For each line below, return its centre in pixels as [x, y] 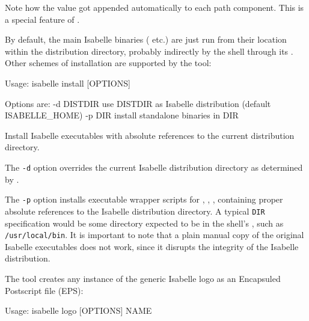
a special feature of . [42, 19]
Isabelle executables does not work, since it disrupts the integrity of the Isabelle [152, 246]
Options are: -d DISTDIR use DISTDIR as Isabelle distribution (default [138, 103]
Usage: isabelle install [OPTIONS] [68, 83]
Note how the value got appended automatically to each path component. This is [154, 7]
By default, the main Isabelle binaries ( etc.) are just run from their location [146, 39]
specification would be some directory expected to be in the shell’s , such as [144, 223]
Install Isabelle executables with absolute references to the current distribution [150, 135]
